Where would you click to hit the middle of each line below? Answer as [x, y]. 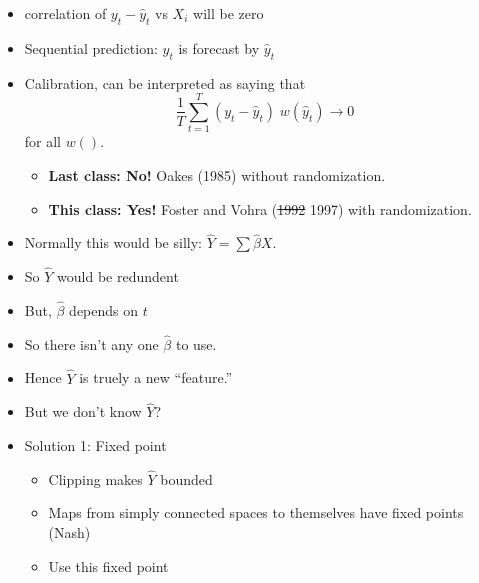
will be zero [228, 13]
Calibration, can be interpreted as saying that [165, 82]
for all [43, 141]
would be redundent [118, 276]
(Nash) [69, 531]
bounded [186, 478]
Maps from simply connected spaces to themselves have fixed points [256, 512]
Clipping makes [95, 478]
